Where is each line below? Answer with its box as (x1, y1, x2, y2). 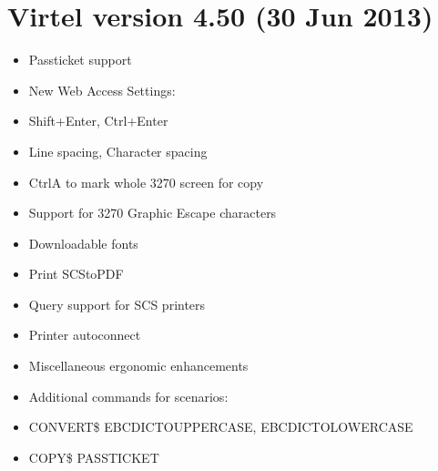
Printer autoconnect (28, 325, 141, 344)
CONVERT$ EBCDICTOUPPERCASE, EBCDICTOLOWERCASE (28, 417, 413, 436)
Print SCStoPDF (28, 264, 124, 283)
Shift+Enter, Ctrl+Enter (28, 111, 168, 130)
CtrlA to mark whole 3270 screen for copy (28, 172, 264, 191)
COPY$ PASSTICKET (28, 447, 159, 466)
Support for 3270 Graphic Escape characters (28, 203, 277, 222)
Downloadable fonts (28, 233, 138, 252)
